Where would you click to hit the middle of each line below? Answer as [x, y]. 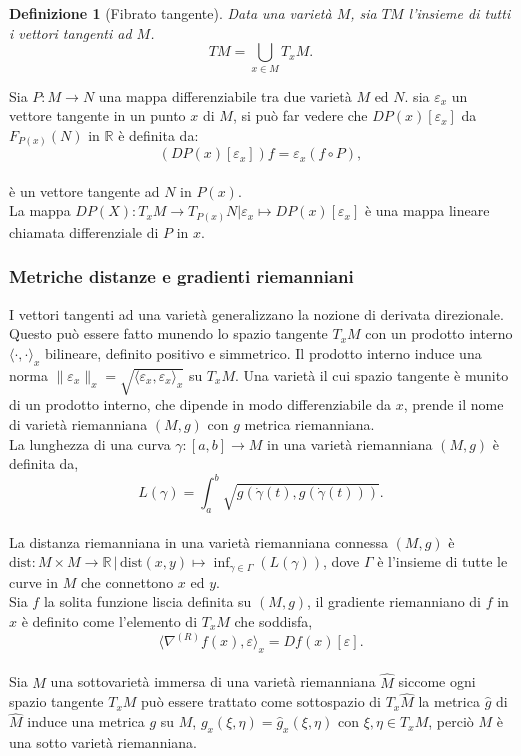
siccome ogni [437, 681]
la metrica [449, 701]
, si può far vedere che [300, 115]
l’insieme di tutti [459, 13]
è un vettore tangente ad [84, 190]
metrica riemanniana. [309, 424]
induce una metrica [86, 721]
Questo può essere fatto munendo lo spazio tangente [168, 333]
